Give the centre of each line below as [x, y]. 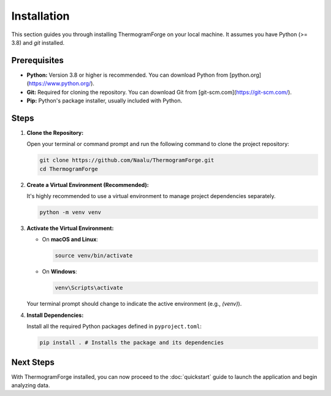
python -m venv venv [70, 212]
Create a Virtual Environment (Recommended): [88, 185]
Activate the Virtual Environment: [70, 228]
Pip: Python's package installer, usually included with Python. [105, 101]
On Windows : [59, 272]
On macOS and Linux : [70, 240]
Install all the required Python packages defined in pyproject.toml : [114, 326]
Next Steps [33, 362]
